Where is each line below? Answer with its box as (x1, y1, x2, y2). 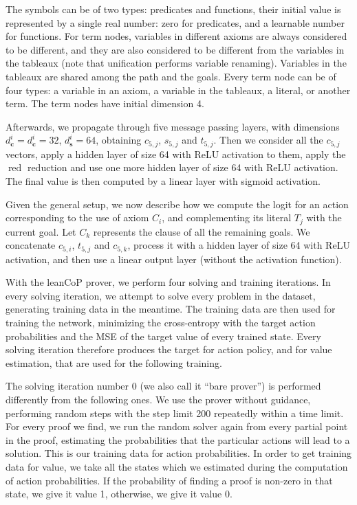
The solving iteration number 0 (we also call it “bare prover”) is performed (6, 379, 321, 393)
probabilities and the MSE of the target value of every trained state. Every (6, 328, 321, 343)
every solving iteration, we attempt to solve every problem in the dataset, (6, 288, 316, 302)
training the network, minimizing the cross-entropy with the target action (6, 315, 316, 330)
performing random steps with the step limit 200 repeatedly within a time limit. (6, 405, 344, 420)
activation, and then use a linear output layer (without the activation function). (6, 251, 342, 266)
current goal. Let (6, 224, 76, 238)
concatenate (6, 238, 56, 252)
